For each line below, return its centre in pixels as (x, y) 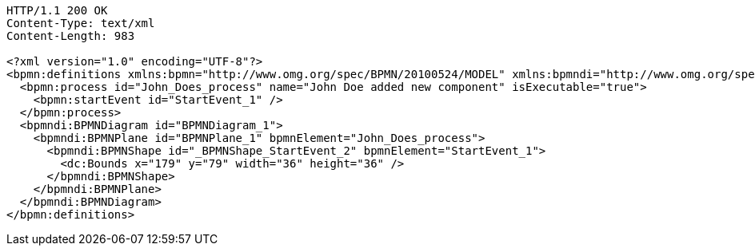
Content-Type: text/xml (81, 23)
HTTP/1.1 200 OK (57, 10)
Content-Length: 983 (71, 36)
